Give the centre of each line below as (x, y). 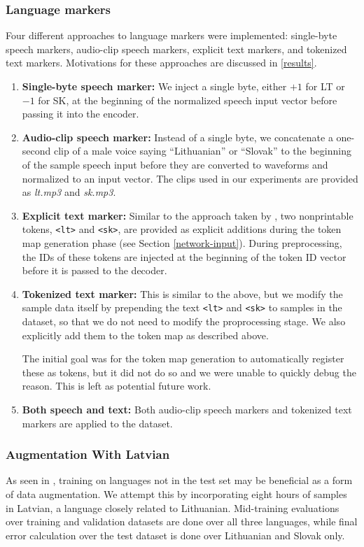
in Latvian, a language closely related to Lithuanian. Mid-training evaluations (173, 507)
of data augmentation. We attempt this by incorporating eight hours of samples (176, 494)
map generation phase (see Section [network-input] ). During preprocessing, (182, 243)
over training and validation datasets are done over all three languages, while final (182, 521)
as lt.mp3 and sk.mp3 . (69, 192)
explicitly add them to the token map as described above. (145, 335)
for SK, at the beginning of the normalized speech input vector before (188, 100)
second (36, 151)
